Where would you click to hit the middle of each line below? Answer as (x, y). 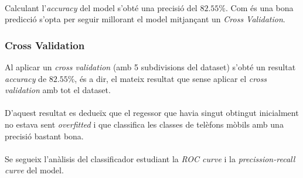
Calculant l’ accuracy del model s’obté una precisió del (101, 7)
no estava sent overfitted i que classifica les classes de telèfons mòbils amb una (144, 124)
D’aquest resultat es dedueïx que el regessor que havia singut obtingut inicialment (152, 113)
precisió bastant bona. (44, 136)
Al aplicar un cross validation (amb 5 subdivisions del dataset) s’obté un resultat (150, 67)
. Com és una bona (260, 7)
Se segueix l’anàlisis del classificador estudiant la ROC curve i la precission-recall (150, 158)
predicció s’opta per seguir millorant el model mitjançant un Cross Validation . (145, 19)
